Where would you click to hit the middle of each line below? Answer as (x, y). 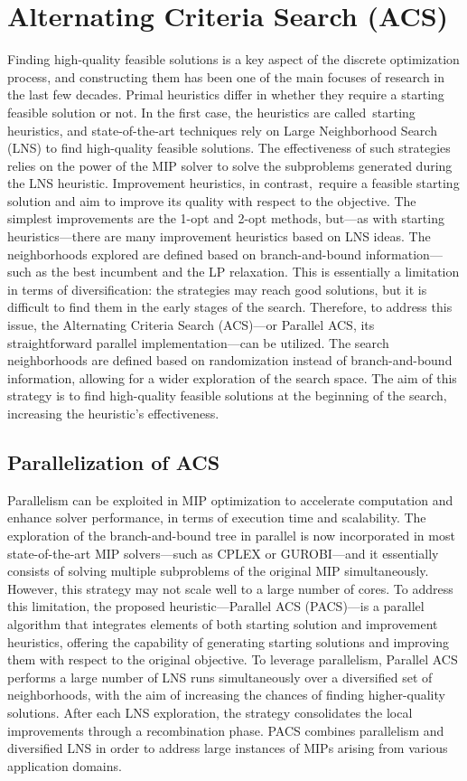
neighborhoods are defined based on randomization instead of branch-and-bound (230, 360)
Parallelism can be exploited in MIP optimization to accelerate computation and (230, 499)
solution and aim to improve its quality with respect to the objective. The (212, 200)
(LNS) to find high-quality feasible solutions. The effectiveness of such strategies (229, 148)
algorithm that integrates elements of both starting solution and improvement (223, 623)
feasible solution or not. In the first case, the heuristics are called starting (211, 112)
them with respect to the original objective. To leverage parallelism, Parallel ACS (233, 659)
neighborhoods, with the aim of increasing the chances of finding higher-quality (226, 695)
